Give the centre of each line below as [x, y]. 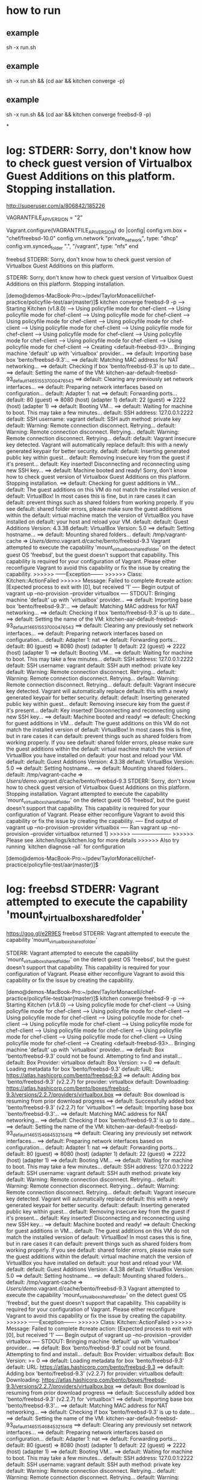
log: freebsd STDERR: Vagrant [83, 889]
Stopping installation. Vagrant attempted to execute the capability [87, 794]
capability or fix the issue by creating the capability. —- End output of [92, 821]
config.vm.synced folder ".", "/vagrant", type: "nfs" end [72, 247]
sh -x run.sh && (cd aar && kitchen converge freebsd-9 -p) [79, 114]
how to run [34, 11]
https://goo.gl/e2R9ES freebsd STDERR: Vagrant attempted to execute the [98, 934]
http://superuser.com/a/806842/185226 [56, 205]
